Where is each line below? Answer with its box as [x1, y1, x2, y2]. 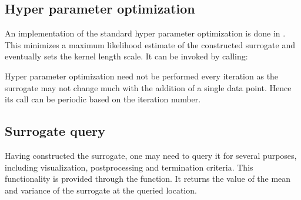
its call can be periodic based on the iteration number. [5, 93, 201, 105]
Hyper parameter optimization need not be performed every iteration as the [5, 69, 279, 82]
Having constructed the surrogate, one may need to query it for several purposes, [5, 149, 297, 161]
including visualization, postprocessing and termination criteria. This [5, 161, 253, 173]
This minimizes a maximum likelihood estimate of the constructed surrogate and [5, 38, 295, 51]
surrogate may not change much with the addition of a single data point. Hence [5, 81, 292, 94]
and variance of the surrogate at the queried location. [5, 184, 197, 196]
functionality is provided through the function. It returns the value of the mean [5, 172, 291, 185]
